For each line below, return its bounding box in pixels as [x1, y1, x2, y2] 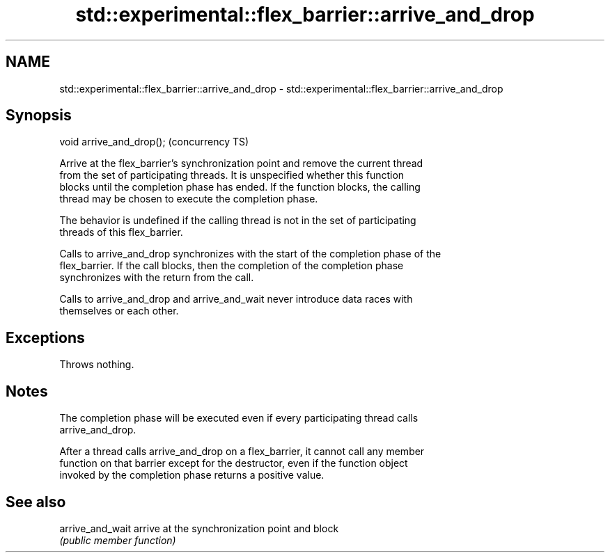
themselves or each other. [59, 305, 179, 317]
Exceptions [6, 328, 85, 346]
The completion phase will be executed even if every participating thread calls [59, 412, 419, 424]
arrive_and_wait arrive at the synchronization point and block [59, 522, 339, 534]
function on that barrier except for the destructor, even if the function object [59, 457, 408, 470]
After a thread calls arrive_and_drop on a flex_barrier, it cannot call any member [59, 445, 425, 458]
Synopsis [6, 106, 72, 125]
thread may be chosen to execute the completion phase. [59, 193, 318, 205]
